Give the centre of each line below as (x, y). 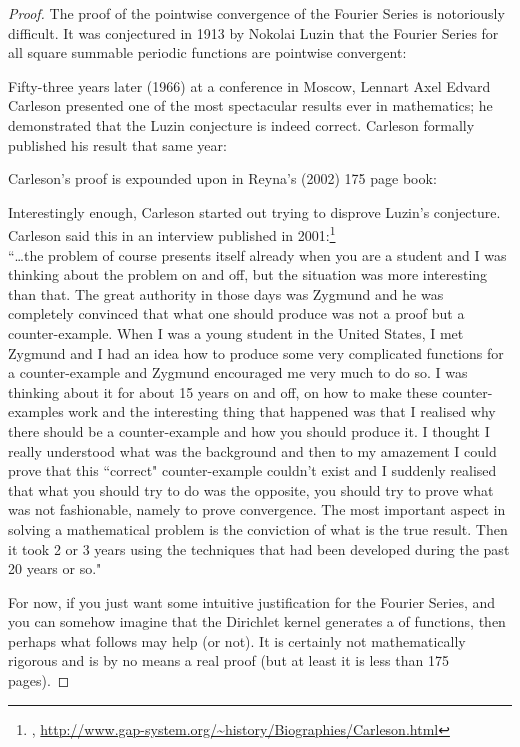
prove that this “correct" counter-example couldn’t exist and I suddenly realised (252, 470)
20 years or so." (55, 568)
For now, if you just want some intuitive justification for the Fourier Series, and (252, 601)
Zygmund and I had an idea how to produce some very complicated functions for (256, 352)
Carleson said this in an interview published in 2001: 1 (172, 233)
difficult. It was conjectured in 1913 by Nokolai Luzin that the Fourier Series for (253, 32)
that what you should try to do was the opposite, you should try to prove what (251, 489)
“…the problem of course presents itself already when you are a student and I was (257, 254)
